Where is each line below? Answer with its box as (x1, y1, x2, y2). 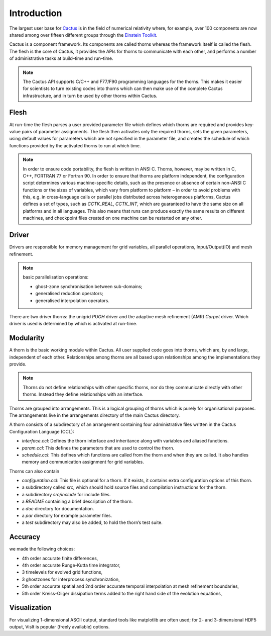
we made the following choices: (9, 546, 75, 552)
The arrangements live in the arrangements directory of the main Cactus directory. (9, 412, 180, 418)
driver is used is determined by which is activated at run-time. (9, 321, 138, 327)
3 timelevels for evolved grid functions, (22, 569, 103, 575)
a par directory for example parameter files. (22, 513, 112, 519)
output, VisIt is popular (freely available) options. (9, 623, 110, 629)
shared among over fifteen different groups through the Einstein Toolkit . (9, 32, 158, 38)
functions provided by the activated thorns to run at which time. (9, 142, 141, 148)
